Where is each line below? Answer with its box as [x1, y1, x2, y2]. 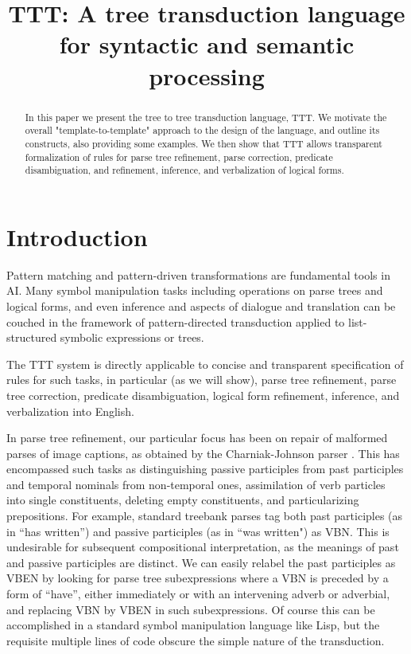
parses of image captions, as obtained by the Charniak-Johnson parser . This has [6, 444, 400, 461]
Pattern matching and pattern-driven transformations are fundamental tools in [6, 266, 390, 283]
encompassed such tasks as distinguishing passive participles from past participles [6, 460, 404, 477]
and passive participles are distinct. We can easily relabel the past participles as [6, 554, 396, 570]
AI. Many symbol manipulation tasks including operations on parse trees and [6, 282, 383, 299]
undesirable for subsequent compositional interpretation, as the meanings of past [6, 538, 399, 555]
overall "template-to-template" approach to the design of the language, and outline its [25, 123, 380, 137]
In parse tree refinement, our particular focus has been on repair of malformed [6, 429, 388, 446]
